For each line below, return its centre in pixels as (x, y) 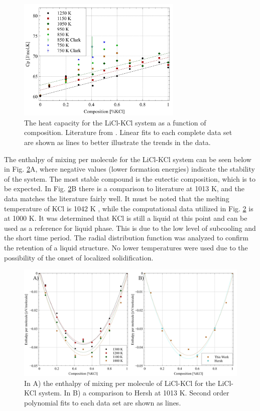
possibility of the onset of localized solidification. (79, 257)
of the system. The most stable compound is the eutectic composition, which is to (130, 178)
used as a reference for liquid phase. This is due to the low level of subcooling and (130, 228)
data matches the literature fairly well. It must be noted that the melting (117, 198)
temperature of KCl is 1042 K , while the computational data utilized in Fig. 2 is (129, 208)
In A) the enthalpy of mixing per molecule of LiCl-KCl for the (120, 383)
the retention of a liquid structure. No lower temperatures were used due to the (126, 248)
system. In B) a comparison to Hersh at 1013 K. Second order (134, 393)
